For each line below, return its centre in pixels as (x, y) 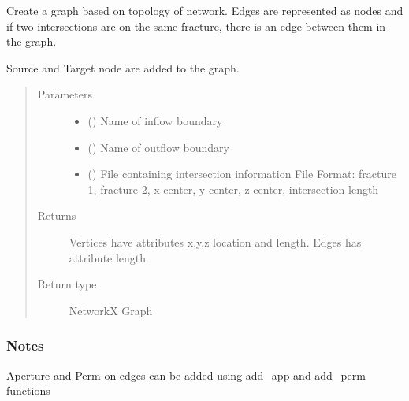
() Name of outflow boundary (158, 147)
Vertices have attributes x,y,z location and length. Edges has (215, 241)
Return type (67, 284)
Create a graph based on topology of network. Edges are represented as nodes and (205, 10)
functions (28, 390)
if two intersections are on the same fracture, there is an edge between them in (196, 26)
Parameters (65, 94)
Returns (57, 215)
